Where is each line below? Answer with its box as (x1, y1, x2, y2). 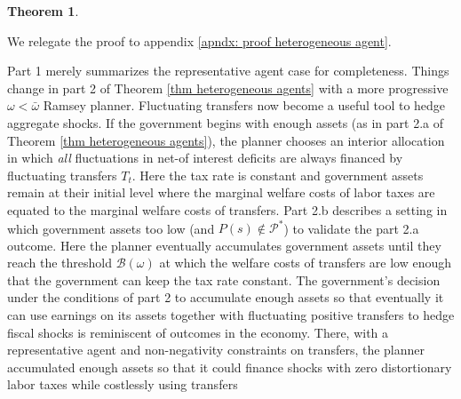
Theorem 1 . (7, 2, 79, 20)
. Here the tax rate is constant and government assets (131, 165, 424, 184)
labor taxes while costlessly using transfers (7, 375, 238, 394)
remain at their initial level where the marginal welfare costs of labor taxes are (7, 183, 435, 202)
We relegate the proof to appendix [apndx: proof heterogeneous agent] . (7, 31, 392, 50)
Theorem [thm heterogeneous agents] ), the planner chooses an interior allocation (7, 131, 445, 149)
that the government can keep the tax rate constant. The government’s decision (7, 270, 441, 289)
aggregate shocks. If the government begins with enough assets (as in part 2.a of (7, 113, 444, 132)
